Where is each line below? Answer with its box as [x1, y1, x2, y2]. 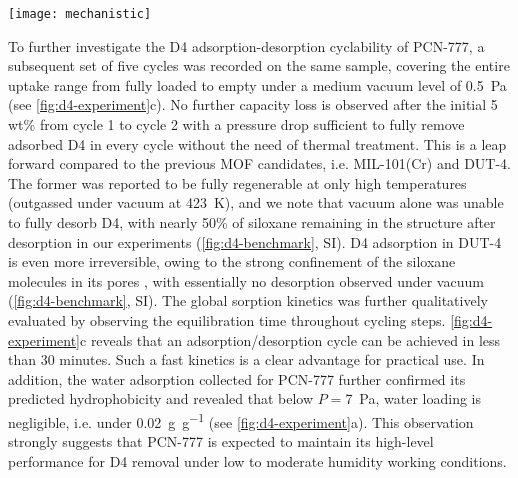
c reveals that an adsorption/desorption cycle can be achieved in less [80, 329, 501, 350]
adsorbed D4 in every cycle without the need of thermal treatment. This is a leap [8, 133, 507, 154]
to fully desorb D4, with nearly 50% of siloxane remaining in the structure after [8, 212, 496, 232]
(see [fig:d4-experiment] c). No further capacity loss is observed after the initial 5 [8, 94, 498, 115]
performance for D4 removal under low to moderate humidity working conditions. [8, 450, 507, 471]
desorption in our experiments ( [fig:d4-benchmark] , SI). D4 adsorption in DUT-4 [8, 231, 502, 252]
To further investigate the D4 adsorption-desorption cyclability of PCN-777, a [8, 35, 485, 56]
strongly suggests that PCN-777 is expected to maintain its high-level [8, 431, 434, 452]
